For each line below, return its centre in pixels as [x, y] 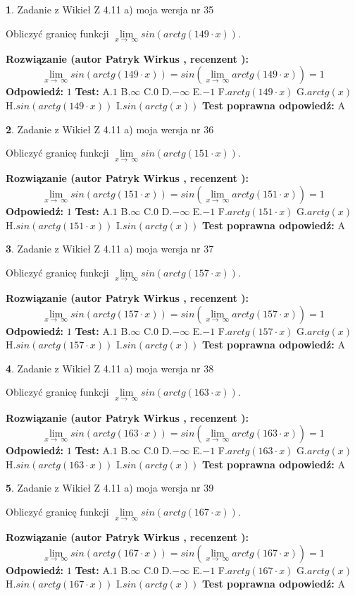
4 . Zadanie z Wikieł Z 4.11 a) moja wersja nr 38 [110, 368]
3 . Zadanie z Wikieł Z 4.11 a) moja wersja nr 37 [110, 249]
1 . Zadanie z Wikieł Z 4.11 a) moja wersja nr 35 [110, 9]
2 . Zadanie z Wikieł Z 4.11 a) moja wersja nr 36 [110, 129]
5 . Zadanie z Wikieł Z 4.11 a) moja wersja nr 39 [110, 488]
